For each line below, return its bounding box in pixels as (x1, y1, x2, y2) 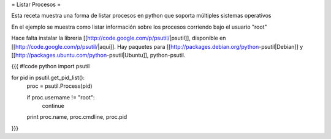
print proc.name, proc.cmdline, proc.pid (26, 113, 127, 121)
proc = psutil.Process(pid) (26, 82, 93, 90)
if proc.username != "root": (26, 93, 95, 101)
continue (42, 102, 64, 109)
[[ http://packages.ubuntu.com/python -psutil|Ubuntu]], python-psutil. (11, 51, 186, 59)
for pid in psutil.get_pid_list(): (11, 74, 85, 81)
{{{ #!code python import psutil (11, 63, 90, 70)
